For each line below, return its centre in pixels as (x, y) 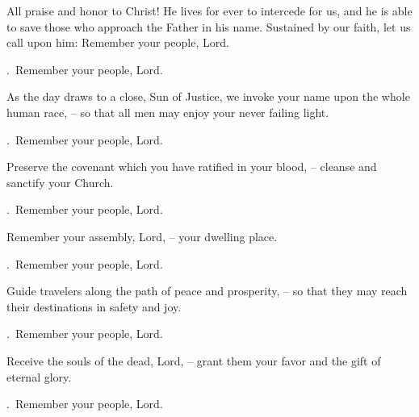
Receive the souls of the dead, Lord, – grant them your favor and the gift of (194, 360)
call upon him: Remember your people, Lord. (118, 42)
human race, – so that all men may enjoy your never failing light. (168, 112)
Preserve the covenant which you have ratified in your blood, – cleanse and (192, 167)
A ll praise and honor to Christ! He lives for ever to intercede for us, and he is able (209, 10)
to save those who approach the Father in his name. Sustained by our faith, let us (209, 26)
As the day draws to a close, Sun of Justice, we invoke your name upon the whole (208, 96)
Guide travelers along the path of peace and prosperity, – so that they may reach (207, 291)
